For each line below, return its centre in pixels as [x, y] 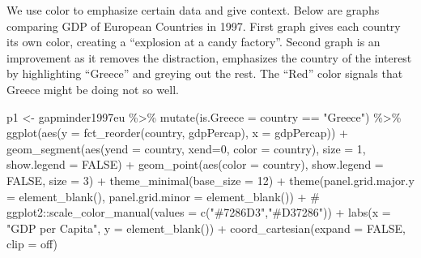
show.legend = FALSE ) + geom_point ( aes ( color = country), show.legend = [195, 164]
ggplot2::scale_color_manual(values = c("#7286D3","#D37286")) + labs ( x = [199, 212]
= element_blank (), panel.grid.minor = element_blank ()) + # [163, 196]
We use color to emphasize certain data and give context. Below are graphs [193, 10]
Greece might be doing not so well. [93, 89]
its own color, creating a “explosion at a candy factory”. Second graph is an [193, 42]
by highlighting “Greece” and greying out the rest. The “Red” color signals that [205, 73]
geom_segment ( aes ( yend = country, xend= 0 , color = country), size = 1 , [186, 148]
